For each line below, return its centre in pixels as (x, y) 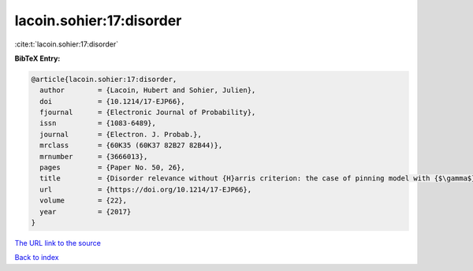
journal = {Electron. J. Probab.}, (121, 134)
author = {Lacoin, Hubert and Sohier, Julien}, (148, 90)
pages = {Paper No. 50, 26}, (112, 168)
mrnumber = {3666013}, (94, 156)
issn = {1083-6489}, (98, 123)
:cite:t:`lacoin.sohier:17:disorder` (66, 44)
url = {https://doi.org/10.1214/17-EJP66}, (146, 189)
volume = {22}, (84, 200)
